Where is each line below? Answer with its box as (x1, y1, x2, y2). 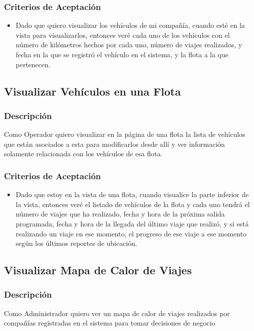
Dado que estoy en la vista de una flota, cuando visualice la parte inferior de (15, 189, 249, 200)
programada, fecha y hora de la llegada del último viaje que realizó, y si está (15, 218, 249, 228)
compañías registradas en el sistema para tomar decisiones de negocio (4, 318, 215, 328)
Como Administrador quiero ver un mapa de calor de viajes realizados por (4, 308, 230, 318)
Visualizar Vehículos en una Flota (4, 83, 181, 99)
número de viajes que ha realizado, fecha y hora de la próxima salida (15, 209, 225, 219)
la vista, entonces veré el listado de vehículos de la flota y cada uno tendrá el (15, 199, 250, 209)
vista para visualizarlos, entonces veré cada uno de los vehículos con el (15, 29, 230, 40)
